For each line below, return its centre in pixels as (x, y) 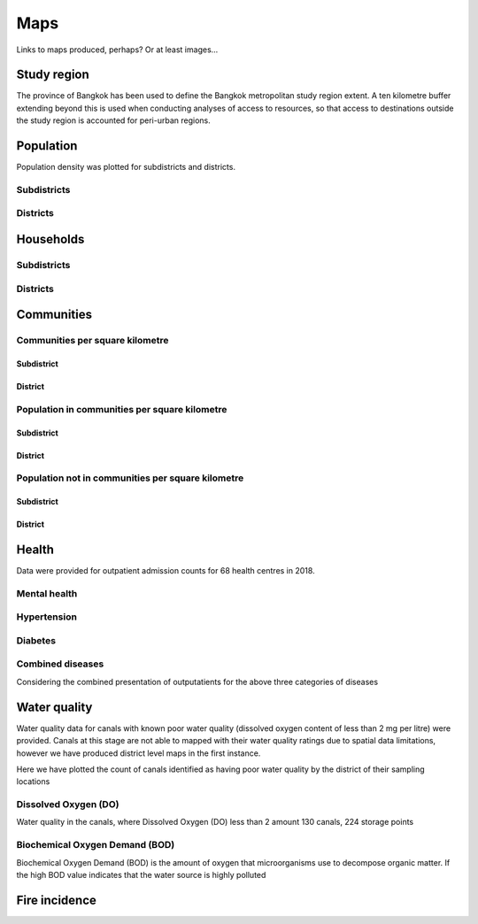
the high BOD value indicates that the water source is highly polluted (141, 874)
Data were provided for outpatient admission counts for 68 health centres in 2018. (166, 571)
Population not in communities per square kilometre (130, 478)
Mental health (47, 593)
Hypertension (46, 617)
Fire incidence (57, 900)
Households (50, 239)
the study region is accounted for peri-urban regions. (114, 120)
